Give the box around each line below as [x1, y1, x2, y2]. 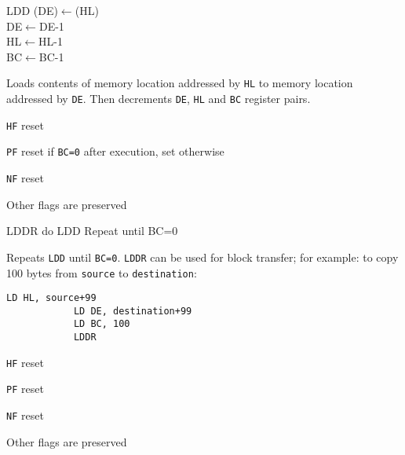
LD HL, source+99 [6, 292, 97, 304]
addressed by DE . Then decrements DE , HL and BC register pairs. [6, 90, 311, 107]
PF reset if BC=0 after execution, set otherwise [6, 143, 224, 160]
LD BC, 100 [73, 318, 130, 330]
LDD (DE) [6, 2, 58, 18]
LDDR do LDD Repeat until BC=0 [6, 222, 178, 239]
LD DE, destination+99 [73, 305, 192, 317]
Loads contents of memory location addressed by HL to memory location [6, 75, 353, 91]
